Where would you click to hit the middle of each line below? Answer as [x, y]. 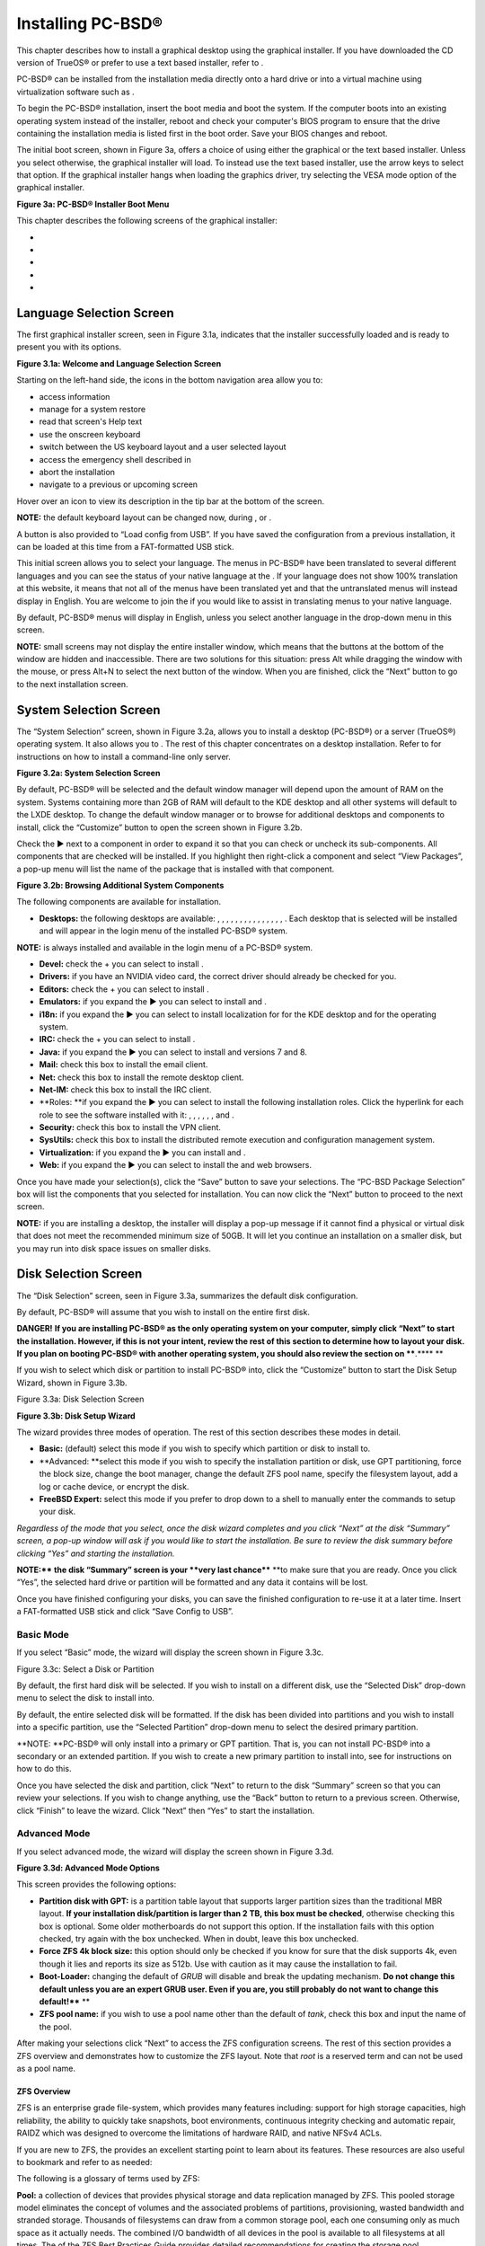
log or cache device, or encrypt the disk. [114, 1486]
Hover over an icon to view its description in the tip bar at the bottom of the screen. [171, 501]
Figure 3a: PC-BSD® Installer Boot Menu [93, 204]
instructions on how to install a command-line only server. [123, 756]
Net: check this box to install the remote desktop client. [141, 1077]
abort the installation [77, 472]
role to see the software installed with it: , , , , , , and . [137, 1115]
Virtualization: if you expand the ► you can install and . [142, 1152]
